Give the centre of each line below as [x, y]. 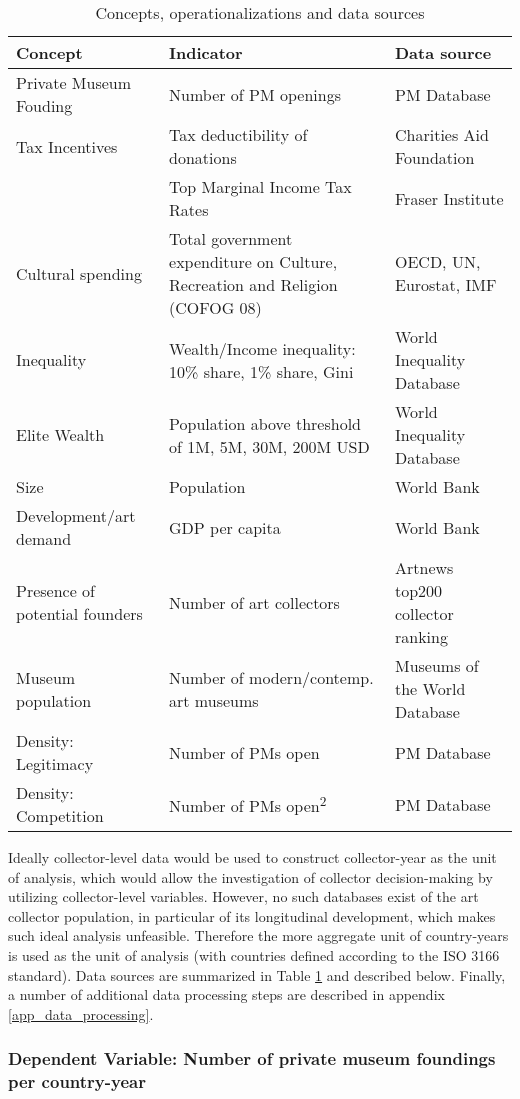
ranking [421, 636]
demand [44, 538]
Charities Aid [442, 134]
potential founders [79, 613]
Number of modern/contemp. [271, 677]
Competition [60, 815]
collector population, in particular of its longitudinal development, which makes [252, 915]
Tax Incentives [67, 146]
